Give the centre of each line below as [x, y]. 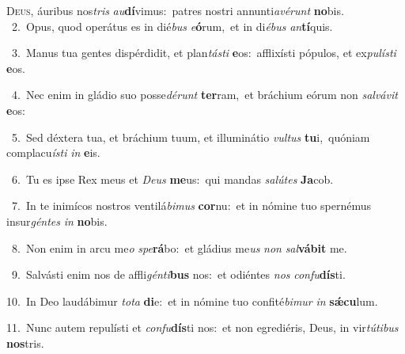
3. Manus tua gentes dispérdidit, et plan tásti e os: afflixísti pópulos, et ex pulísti [204, 53]
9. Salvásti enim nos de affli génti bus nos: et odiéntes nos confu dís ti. [178, 274]
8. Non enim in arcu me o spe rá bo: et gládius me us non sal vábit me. [179, 247]
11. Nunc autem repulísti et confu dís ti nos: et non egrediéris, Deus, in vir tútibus [202, 327]
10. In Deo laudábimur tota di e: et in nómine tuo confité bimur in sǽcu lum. [192, 301]
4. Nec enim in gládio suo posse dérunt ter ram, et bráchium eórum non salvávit [204, 95]
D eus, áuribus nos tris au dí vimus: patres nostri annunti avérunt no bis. [175, 10]
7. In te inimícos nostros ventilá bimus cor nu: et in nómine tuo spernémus [191, 206]
